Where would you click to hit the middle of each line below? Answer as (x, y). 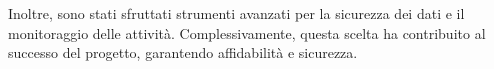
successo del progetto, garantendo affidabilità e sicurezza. (183, 52)
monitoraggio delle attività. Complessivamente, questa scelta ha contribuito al (247, 32)
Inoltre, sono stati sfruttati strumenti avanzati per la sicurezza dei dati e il (236, 13)
